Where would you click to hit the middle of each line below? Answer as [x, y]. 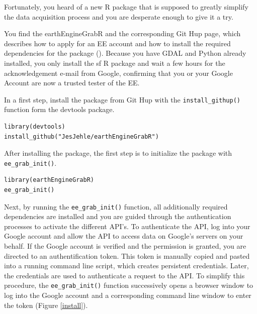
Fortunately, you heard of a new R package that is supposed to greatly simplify [126, 7]
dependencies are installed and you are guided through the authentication [118, 216]
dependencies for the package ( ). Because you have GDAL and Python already [125, 53]
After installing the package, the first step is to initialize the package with [118, 153]
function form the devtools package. [59, 109]
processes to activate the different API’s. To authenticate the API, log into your [127, 226]
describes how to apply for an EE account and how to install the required [117, 43]
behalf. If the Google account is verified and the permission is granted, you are [125, 246]
